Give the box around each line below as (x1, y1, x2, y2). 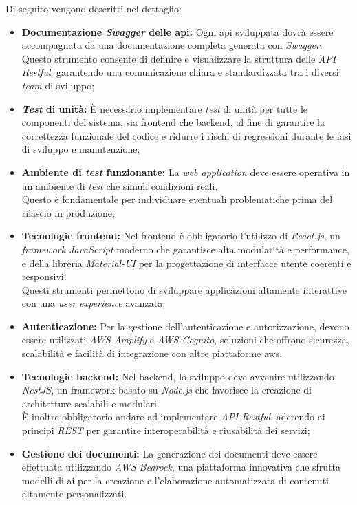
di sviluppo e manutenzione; (21, 142, 140, 156)
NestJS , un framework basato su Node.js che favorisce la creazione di (21, 383, 312, 397)
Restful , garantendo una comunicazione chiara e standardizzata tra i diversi (21, 65, 339, 79)
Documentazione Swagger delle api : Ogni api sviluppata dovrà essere (21, 24, 334, 39)
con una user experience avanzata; (21, 296, 166, 310)
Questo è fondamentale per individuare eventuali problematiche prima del (21, 192, 333, 206)
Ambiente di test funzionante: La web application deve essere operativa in (21, 164, 350, 179)
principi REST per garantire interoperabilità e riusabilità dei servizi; (21, 423, 310, 438)
